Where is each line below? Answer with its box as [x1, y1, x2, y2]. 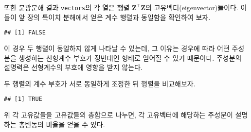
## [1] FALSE [4, 29, 46, 36]
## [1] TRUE [4, 96, 42, 103]
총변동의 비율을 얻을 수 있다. [18, 119, 105, 129]
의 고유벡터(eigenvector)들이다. [145, 2, 238, 12]
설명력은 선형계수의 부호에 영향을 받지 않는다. [4, 62, 143, 72]
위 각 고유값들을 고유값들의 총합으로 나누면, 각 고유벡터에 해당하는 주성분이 [4, 109, 233, 119]
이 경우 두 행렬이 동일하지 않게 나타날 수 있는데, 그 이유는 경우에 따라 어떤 [4, 43, 230, 53]
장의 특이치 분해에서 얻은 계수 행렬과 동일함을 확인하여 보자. [27, 12, 211, 22]
